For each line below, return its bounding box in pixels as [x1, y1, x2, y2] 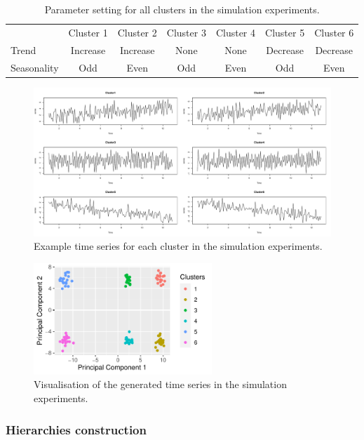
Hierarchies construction [6, 420, 147, 438]
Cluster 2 [117, 25, 157, 39]
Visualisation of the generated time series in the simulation [34, 377, 287, 392]
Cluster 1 [68, 25, 108, 39]
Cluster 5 [265, 25, 305, 39]
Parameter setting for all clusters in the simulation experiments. [44, 2, 320, 16]
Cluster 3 [166, 25, 206, 39]
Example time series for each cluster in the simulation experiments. [34, 239, 323, 253]
